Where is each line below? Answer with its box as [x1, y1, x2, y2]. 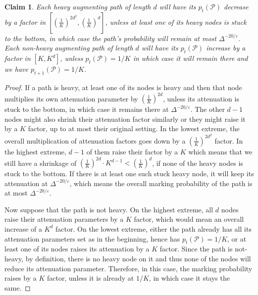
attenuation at [4, 178, 48, 188]
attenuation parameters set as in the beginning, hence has [4, 233, 180, 244]
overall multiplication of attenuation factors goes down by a [4, 135, 186, 146]
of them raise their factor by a [86, 146, 178, 156]
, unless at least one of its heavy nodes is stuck [105, 16, 247, 27]
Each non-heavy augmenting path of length [4, 43, 133, 53]
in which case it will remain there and [133, 53, 248, 63]
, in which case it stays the [149, 273, 230, 283]
